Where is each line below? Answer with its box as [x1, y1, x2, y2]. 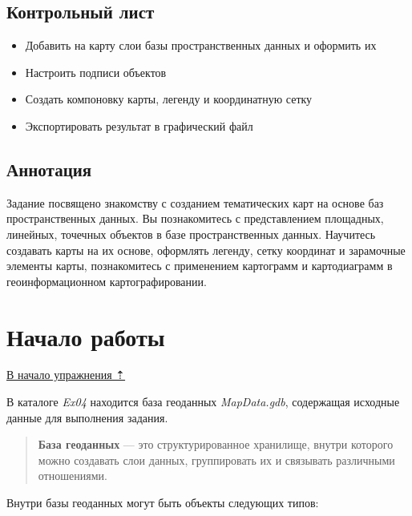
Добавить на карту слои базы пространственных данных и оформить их [25, 37, 377, 54]
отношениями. [38, 467, 107, 484]
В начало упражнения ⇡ [6, 366, 126, 383]
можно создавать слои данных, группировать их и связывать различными [38, 451, 395, 468]
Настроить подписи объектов [25, 63, 167, 80]
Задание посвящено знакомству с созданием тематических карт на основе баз [6, 194, 384, 211]
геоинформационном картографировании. [6, 272, 207, 289]
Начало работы [6, 320, 165, 353]
